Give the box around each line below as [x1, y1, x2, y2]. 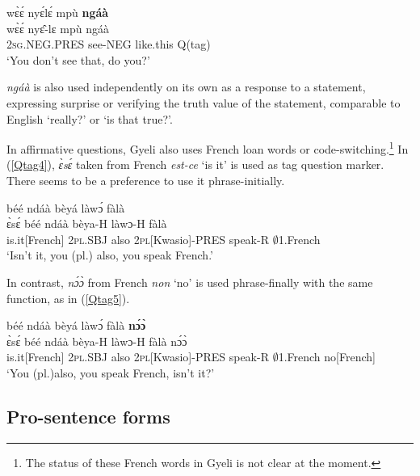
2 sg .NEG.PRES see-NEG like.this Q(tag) [6, 36, 211, 53]
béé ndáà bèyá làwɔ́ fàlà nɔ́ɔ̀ [6, 317, 146, 334]
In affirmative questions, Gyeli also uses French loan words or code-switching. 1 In [6, 138, 409, 157]
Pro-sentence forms [6, 403, 170, 428]
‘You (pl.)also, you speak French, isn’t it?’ [6, 364, 215, 381]
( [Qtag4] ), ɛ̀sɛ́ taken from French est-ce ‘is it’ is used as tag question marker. [6, 156, 384, 173]
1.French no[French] [278, 348, 376, 365]
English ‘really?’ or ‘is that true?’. [6, 110, 173, 127]
